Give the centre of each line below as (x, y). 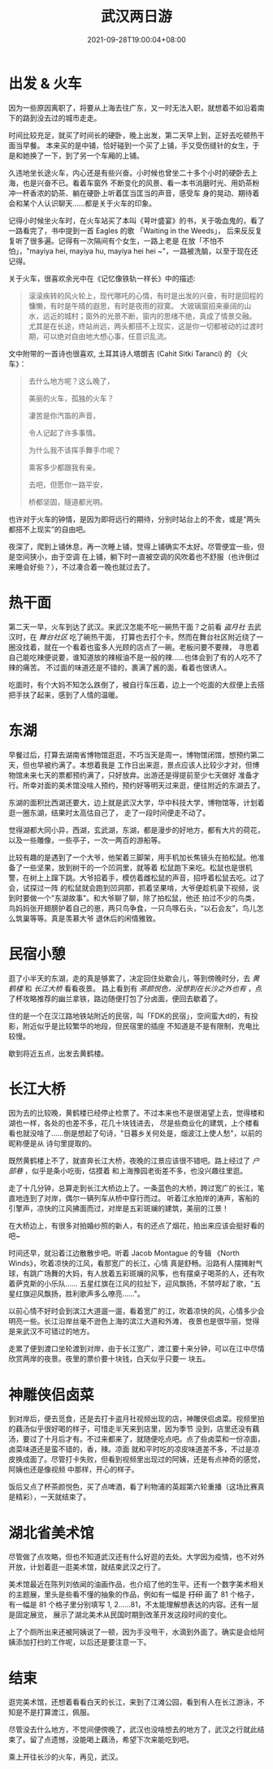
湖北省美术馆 (52, 1533)
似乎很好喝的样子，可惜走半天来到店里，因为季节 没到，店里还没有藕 (145, 1429)
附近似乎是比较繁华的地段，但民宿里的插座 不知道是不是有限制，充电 (137, 1025)
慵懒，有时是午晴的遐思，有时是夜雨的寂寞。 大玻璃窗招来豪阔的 (136, 306)
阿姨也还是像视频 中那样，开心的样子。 (74, 1470)
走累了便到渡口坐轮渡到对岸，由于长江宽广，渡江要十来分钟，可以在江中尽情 (136, 1349)
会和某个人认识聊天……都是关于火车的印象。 (82, 203)
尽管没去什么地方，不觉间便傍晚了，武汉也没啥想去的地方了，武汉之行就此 (133, 1730)
